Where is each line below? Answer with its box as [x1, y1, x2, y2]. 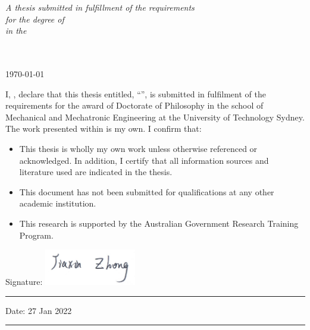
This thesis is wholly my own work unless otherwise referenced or [19, 142, 258, 154]
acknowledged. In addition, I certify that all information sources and [19, 154, 269, 166]
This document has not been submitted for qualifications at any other [19, 185, 274, 198]
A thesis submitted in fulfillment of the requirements [5, 1, 195, 13]
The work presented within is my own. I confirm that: [5, 122, 202, 135]
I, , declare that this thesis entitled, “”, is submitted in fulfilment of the [5, 87, 266, 100]
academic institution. [19, 197, 96, 210]
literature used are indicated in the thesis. [19, 166, 173, 178]
